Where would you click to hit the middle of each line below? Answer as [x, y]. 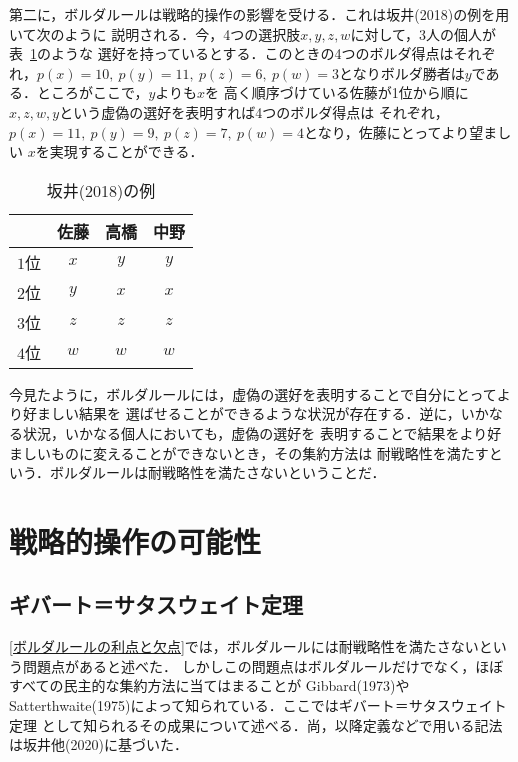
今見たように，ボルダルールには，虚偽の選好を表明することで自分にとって [253, 393]
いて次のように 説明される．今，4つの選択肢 [155, 33]
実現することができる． [126, 151]
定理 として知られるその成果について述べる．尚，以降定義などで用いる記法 [256, 724]
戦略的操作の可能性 [135, 540]
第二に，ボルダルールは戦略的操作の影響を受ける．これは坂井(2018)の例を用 [259, 14]
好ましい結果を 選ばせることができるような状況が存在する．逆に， [241, 413]
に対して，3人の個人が [423, 33]
